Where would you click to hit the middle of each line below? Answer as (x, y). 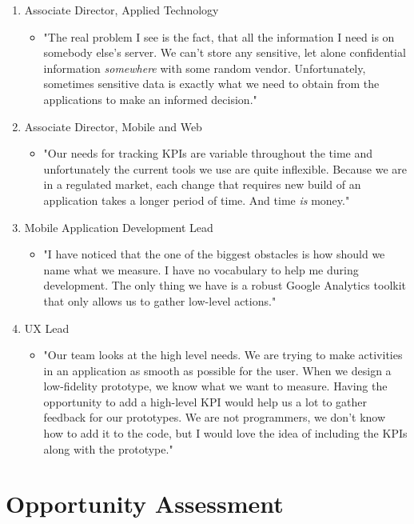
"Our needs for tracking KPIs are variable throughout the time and (208, 153)
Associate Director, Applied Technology (121, 10)
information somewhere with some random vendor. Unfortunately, (205, 68)
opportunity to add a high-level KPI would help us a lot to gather (205, 401)
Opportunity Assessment (145, 504)
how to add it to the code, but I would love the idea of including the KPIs (225, 433)
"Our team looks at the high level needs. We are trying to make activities (223, 355)
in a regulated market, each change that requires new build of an (202, 184)
